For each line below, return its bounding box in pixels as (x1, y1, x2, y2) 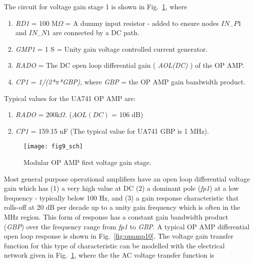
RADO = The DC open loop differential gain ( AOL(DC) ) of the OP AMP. (15, 60, 244, 70)
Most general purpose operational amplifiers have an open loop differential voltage (4, 173, 250, 183)
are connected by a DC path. (52, 27, 139, 38)
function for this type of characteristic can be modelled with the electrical (4, 240, 225, 250)
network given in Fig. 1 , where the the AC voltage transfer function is (4, 250, 214, 260)
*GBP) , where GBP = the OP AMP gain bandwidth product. (59, 76, 246, 86)
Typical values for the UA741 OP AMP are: (4, 93, 136, 103)
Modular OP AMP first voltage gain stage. (23, 157, 151, 167)
